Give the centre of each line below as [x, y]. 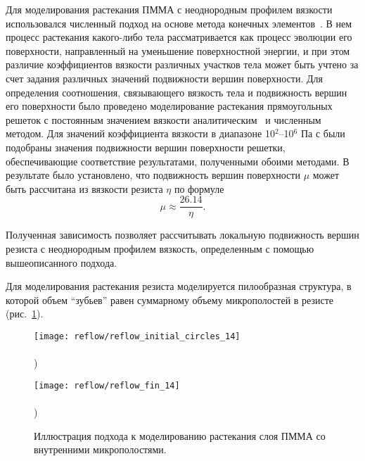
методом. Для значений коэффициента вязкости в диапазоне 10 [140, 133]
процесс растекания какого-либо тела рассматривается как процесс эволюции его [179, 37]
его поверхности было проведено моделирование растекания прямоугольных [169, 106]
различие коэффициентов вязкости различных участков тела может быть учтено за [182, 64]
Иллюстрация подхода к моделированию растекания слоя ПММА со [180, 435]
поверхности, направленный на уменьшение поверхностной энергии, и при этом [178, 50]
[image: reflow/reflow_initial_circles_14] [137, 336]
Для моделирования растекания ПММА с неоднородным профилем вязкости [169, 9]
